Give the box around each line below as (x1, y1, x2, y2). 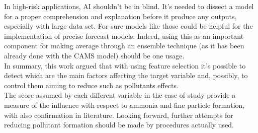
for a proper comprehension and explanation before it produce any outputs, (4, 11, 237, 21)
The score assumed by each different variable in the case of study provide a (4, 90, 236, 100)
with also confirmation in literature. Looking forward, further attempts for (4, 109, 233, 120)
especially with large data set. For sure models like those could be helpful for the (4, 21, 253, 31)
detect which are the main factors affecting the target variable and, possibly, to (4, 70, 248, 81)
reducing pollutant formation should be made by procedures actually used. (4, 119, 234, 130)
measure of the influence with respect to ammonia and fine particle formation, (4, 99, 245, 110)
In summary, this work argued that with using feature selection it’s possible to (4, 60, 246, 71)
